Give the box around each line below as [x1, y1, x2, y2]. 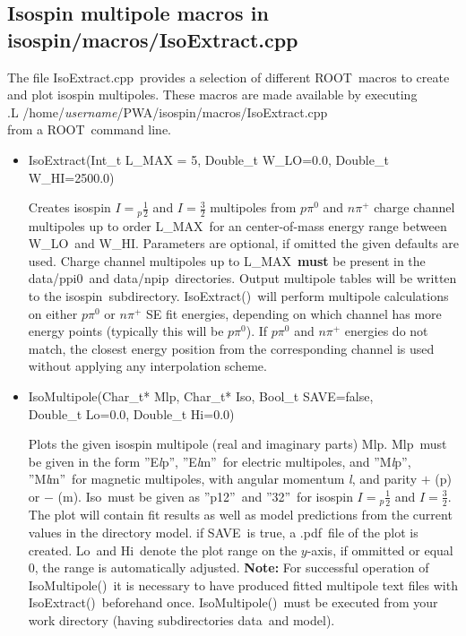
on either [28, 304, 78, 322]
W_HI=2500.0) [28, 168, 115, 186]
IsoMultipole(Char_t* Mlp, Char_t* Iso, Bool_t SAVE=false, [28, 386, 374, 405]
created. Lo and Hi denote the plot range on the [28, 540, 298, 559]
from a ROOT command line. [7, 120, 172, 139]
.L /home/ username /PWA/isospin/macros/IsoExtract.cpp [7, 102, 328, 121]
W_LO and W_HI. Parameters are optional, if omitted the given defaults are [28, 234, 460, 253]
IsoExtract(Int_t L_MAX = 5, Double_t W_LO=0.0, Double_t [28, 150, 389, 168]
